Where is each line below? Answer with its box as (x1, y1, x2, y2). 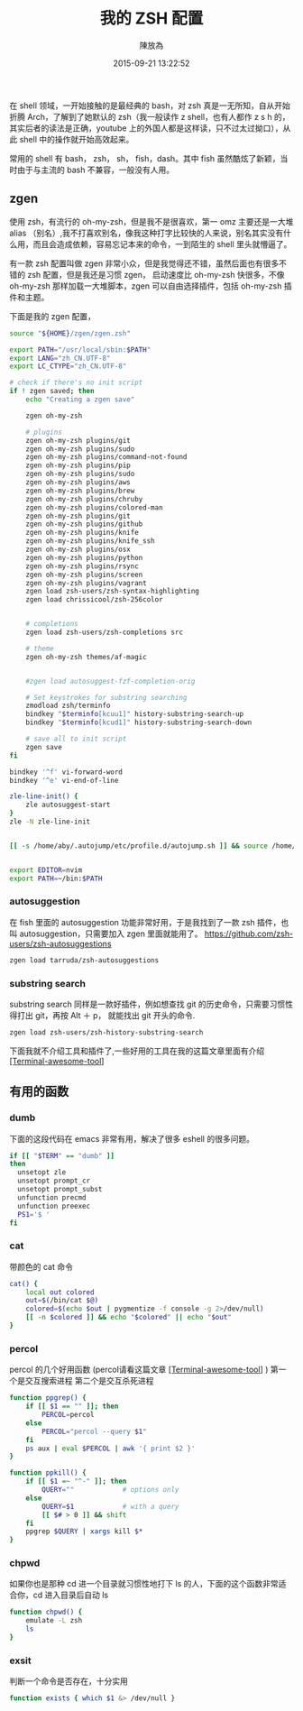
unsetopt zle (17, 1168, 67, 1177)
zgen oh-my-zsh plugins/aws (25, 478, 131, 487)
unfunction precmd (17, 1192, 87, 1202)
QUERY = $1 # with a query (41, 1502, 179, 1511)
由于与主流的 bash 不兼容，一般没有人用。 (16, 164, 175, 175)
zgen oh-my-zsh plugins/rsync (25, 561, 140, 571)
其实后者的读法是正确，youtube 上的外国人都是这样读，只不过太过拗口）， (9, 123, 283, 133)
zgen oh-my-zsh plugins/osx (25, 545, 131, 554)
